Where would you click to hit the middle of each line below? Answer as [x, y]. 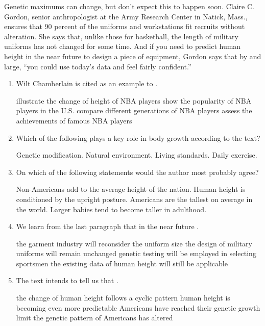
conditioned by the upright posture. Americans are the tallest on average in [134, 199]
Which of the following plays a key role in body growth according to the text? [138, 137]
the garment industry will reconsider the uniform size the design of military [134, 243]
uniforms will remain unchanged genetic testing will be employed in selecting [136, 253]
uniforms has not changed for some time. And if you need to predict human [123, 46]
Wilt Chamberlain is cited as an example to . [87, 83]
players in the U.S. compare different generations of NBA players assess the [134, 110]
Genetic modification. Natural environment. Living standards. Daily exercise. [137, 155]
